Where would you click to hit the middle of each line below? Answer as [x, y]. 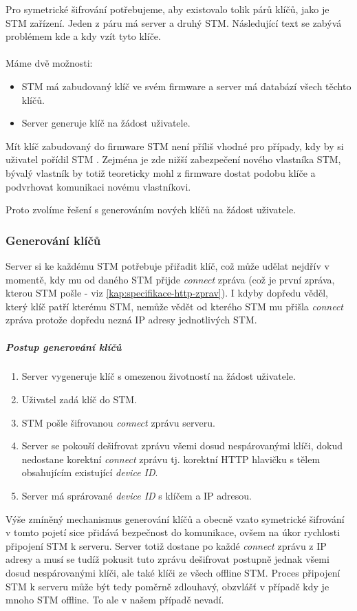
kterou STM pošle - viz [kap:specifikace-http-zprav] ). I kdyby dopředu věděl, [167, 293]
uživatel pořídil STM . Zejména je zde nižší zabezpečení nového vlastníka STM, [173, 159]
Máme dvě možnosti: [49, 63]
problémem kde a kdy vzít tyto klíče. [83, 36]
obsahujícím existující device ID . [90, 472]
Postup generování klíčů [64, 346]
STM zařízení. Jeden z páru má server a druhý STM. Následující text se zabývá [174, 22]
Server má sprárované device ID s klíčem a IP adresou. [137, 496]
